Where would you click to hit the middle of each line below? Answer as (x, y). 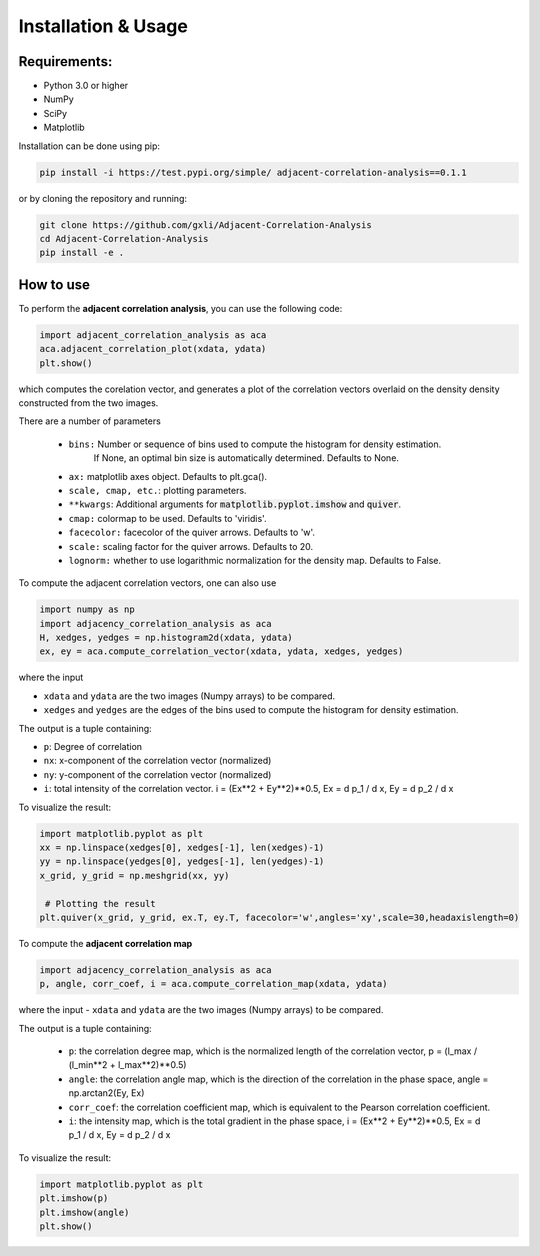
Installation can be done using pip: (89, 146)
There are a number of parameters (90, 421)
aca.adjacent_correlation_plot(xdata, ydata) (153, 349)
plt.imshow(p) (74, 1198)
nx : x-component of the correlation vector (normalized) (157, 761)
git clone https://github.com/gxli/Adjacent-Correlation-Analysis (205, 224)
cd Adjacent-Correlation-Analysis (124, 238)
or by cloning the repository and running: (103, 198)
